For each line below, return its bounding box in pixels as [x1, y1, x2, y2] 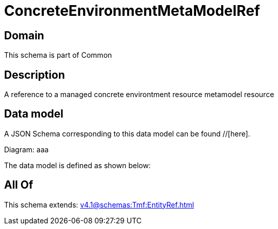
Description [4, 68, 65, 81]
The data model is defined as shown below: [4, 161, 151, 170]
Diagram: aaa [4, 145, 49, 154]
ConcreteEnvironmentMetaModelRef [4, 2, 260, 19]
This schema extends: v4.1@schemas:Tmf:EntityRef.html [4, 200, 194, 209]
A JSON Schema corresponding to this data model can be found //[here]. [4, 129, 250, 138]
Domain [4, 29, 45, 42]
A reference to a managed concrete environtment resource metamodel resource [4, 90, 274, 99]
